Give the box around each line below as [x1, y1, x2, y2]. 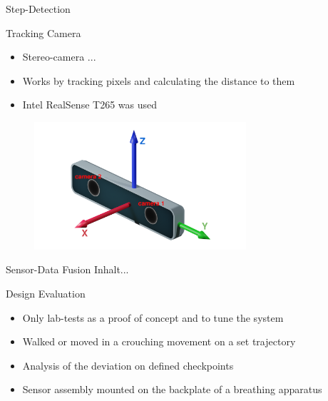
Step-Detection [6, 1, 71, 16]
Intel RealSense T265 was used [22, 97, 158, 112]
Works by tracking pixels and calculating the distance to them [22, 73, 295, 88]
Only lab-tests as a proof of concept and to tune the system [22, 310, 284, 325]
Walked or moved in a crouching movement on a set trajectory [22, 334, 296, 349]
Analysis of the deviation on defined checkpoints [22, 357, 234, 372]
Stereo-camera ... [22, 49, 96, 64]
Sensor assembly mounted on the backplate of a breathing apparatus [22, 382, 322, 397]
